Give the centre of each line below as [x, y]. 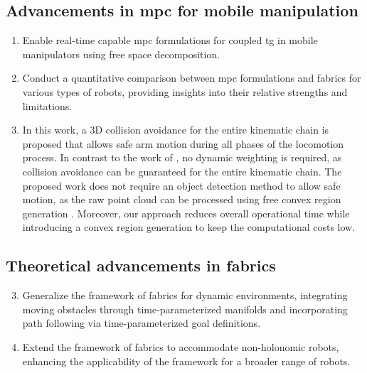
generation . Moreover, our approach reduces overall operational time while [186, 213]
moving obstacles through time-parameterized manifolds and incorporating [185, 309]
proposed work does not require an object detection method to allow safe [181, 185]
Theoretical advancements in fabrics [141, 265]
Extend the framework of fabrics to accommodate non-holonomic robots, [181, 346]
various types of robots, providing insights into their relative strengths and [185, 91]
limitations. [47, 106]
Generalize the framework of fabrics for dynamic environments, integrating [185, 295]
